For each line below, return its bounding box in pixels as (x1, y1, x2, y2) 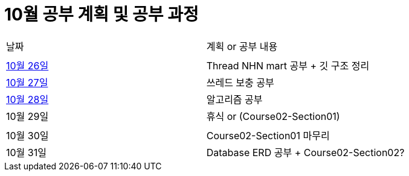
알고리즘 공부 (206, 93, 263, 105)
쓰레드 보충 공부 (206, 76, 274, 89)
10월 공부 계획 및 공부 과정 (4, 4, 199, 25)
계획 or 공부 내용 (206, 40, 278, 52)
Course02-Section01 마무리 (206, 129, 330, 142)
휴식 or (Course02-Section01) (206, 110, 340, 122)
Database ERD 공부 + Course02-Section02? (206, 146, 405, 159)
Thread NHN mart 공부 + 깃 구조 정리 (206, 59, 370, 72)
